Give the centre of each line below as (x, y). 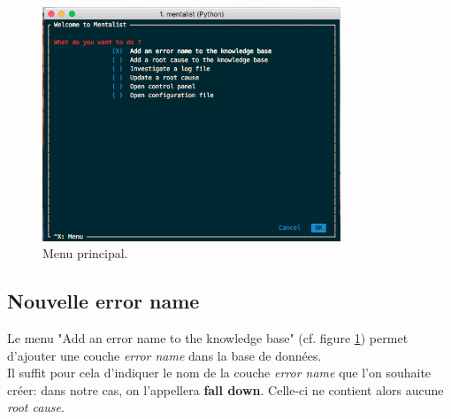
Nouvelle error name (103, 301)
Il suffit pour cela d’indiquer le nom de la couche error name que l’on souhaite (219, 373)
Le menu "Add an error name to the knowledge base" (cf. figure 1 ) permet (208, 337)
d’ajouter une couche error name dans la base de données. (164, 355)
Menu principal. (85, 253)
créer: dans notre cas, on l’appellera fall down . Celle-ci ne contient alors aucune (225, 389)
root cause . (36, 407)
